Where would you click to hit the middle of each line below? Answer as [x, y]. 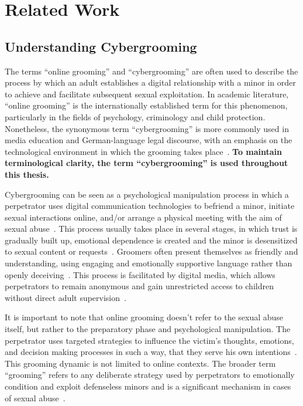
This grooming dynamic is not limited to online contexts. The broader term [140, 363]
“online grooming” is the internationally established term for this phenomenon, [146, 105]
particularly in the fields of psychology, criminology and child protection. [135, 116]
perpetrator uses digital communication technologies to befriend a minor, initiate [150, 206]
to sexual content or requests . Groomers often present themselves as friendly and [151, 251]
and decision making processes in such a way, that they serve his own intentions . [151, 352]
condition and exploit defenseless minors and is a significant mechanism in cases [148, 386]
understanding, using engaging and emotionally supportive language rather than [149, 263]
